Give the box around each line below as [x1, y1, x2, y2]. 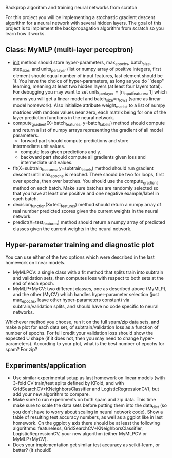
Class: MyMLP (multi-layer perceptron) [5, 46, 133, 54]
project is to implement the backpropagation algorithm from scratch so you [5, 25, 164, 31]
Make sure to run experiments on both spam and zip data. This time [12, 397, 156, 402]
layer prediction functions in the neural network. [12, 114, 114, 120]
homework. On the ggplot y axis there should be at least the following [12, 419, 160, 426]
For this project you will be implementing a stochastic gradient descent [5, 14, 155, 20]
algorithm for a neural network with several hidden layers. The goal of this [5, 20, 162, 26]
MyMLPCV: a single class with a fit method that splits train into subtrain [12, 269, 163, 276]
